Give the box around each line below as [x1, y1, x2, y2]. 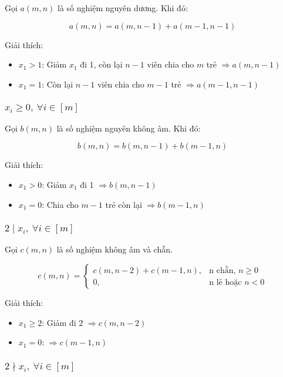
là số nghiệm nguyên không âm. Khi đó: [56, 122, 201, 134]
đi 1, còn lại [80, 58, 123, 70]
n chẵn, [209, 267, 236, 275]
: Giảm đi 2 [42, 316, 83, 328]
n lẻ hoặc [209, 278, 242, 287]
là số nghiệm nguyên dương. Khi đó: [58, 2, 188, 14]
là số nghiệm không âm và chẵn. [56, 243, 173, 255]
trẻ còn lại [105, 198, 142, 210]
